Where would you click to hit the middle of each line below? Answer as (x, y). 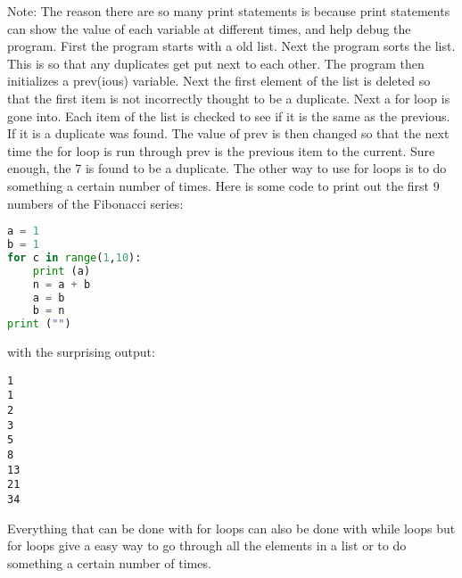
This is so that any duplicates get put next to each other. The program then (216, 63)
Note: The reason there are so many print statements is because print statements (229, 11)
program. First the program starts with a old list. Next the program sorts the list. (231, 46)
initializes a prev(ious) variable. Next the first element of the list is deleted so (219, 81)
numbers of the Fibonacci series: (95, 203)
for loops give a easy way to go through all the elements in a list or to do (207, 545)
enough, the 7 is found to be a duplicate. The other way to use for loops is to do (227, 168)
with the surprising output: (81, 352)
